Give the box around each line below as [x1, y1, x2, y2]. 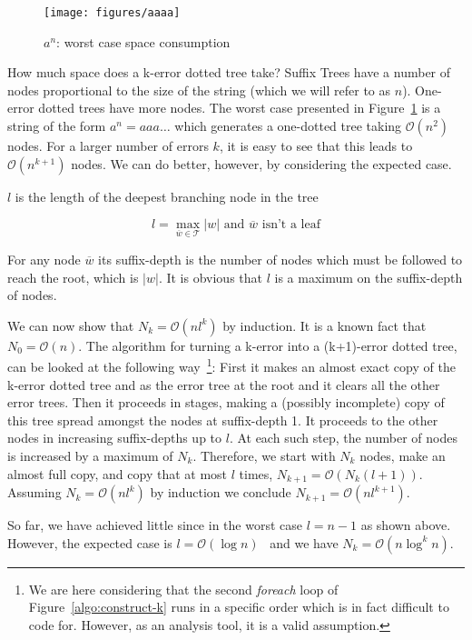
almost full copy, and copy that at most [7, 464, 228, 483]
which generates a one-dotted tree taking [174, 116, 402, 135]
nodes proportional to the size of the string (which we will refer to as [7, 80, 391, 99]
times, [239, 464, 273, 483]
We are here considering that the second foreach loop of [28, 579, 339, 598]
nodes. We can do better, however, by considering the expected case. [71, 154, 452, 173]
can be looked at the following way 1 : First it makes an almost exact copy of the [7, 355, 456, 376]
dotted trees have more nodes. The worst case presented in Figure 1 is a [38, 98, 441, 117]
